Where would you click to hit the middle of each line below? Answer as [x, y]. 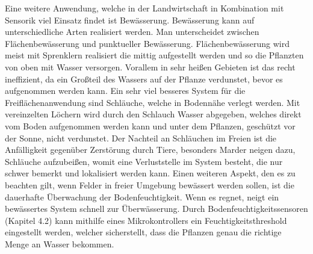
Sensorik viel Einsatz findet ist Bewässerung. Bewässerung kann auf [130, 20]
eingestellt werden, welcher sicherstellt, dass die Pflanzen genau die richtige [143, 232]
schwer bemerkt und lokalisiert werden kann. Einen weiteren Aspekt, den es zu [150, 173]
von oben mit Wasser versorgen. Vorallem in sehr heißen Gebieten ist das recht [150, 67]
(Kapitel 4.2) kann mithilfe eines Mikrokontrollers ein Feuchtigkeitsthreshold [146, 220]
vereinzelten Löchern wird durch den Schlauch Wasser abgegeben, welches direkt [153, 114]
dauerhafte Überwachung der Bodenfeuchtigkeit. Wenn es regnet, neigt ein [142, 197]
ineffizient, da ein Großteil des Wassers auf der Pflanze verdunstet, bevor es [144, 79]
